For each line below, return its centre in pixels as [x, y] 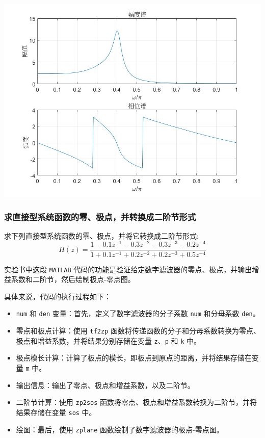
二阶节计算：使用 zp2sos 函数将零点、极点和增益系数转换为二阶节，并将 [137, 402]
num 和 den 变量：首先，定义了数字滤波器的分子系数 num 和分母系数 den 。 [138, 313]
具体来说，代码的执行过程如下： [58, 296]
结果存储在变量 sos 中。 [56, 412]
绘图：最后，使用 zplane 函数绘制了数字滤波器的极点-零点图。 [120, 429]
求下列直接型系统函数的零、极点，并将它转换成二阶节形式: [101, 235]
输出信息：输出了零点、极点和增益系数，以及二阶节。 [105, 385]
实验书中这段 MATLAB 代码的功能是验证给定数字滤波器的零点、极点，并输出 [128, 269]
